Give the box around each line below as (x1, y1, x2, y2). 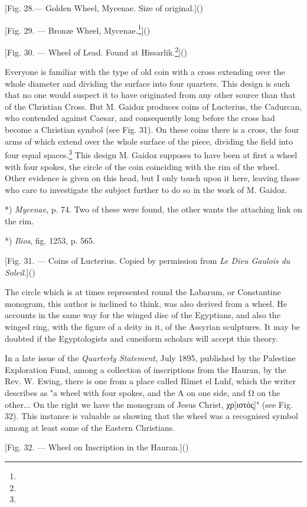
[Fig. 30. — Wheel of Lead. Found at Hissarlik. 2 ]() (5, 44, 187, 58)
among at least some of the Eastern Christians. (5, 421, 175, 433)
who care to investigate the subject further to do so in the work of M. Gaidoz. (5, 183, 288, 195)
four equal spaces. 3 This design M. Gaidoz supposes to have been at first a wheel (5, 147, 298, 161)
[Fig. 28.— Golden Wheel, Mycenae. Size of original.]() (5, 2, 203, 14)
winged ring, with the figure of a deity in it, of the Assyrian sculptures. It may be (5, 320, 300, 333)
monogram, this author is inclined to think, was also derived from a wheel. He (5, 297, 288, 309)
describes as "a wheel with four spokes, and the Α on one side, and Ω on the (5, 387, 280, 398)
